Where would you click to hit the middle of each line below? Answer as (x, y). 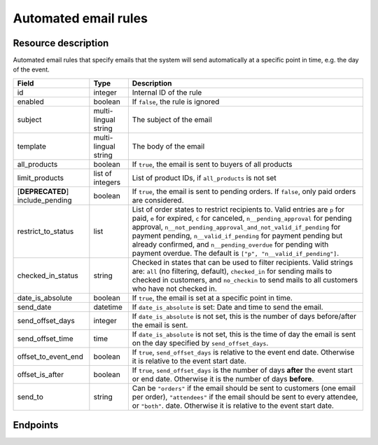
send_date (34, 307)
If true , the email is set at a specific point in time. (212, 298)
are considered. (158, 200)
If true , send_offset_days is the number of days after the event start (242, 370)
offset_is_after (41, 374)
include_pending (45, 200)
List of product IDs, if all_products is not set (204, 177)
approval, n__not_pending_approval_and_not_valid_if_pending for (236, 226)
